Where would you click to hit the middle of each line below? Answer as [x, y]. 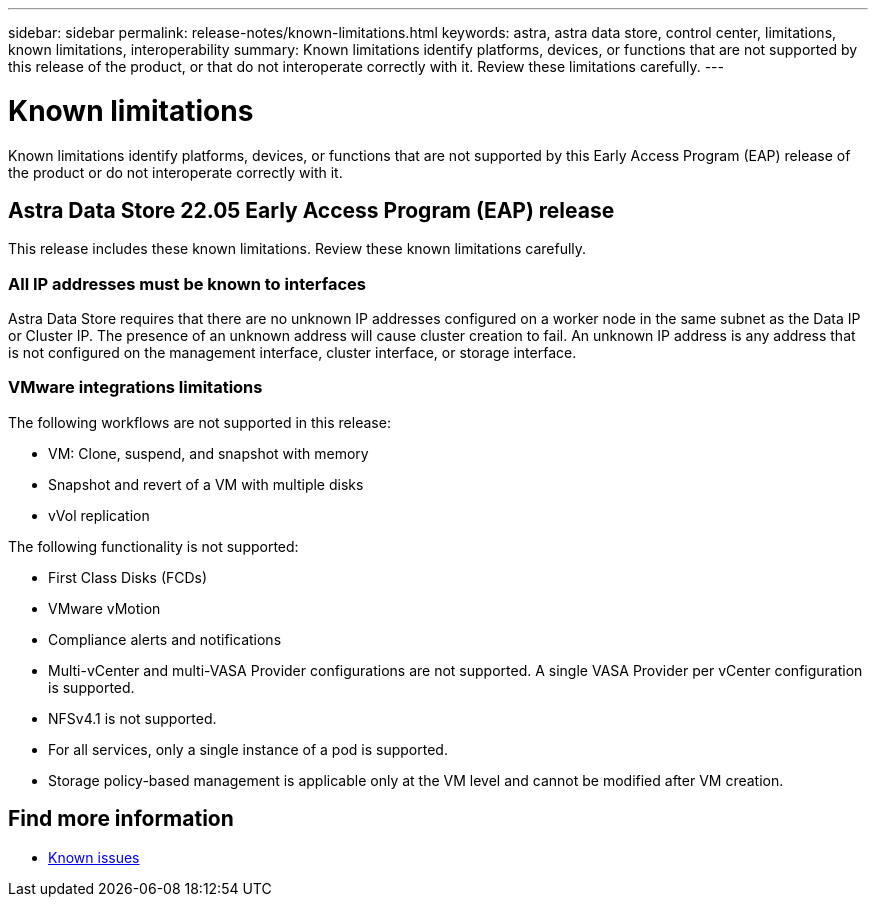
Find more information [121, 819]
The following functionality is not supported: [153, 546]
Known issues [94, 857]
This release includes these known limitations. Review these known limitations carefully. [297, 249]
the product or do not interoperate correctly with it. [175, 172]
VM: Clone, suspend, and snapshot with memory [208, 453]
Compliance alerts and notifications [165, 639]
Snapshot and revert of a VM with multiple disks [206, 484]
